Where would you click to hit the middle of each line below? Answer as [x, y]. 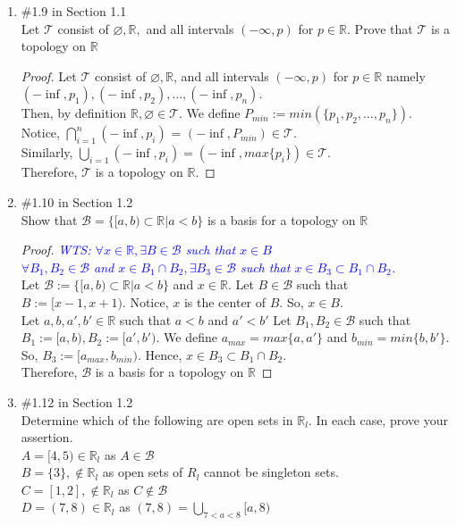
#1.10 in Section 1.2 [77, 201]
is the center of [225, 301]
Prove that [384, 28]
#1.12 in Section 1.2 [77, 401]
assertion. [47, 437]
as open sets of [143, 472]
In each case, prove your [382, 419]
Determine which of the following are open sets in [157, 419]
